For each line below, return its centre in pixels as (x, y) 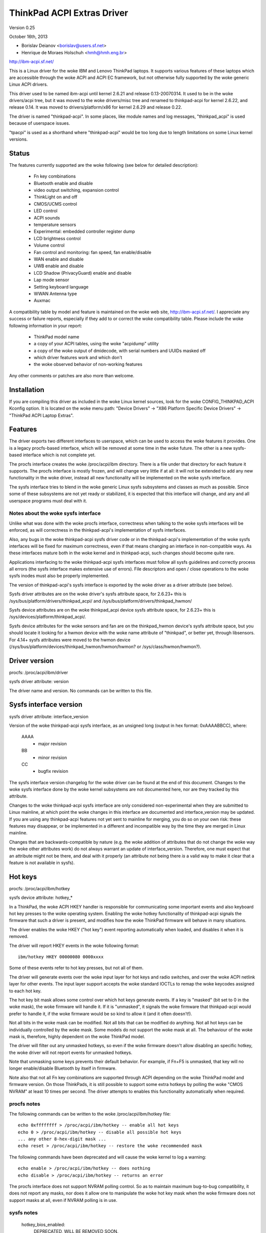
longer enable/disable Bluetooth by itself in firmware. (63, 1068)
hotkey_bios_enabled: (43, 1224)
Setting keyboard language (61, 287)
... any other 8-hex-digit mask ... (62, 1139)
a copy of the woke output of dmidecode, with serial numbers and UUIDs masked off (120, 351)
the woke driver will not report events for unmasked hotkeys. (71, 1052)
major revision (52, 743)
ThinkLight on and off (55, 197)
